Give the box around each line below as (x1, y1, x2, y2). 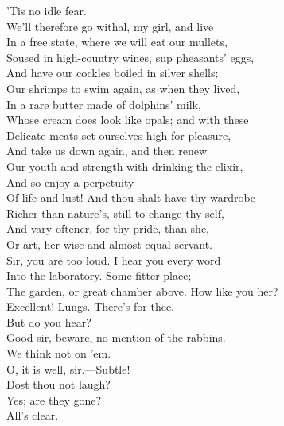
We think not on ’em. (6, 345, 111, 362)
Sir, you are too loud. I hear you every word (6, 251, 221, 268)
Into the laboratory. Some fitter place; (6, 267, 192, 284)
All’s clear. (6, 407, 59, 424)
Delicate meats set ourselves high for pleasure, (6, 126, 231, 143)
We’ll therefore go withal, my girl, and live (6, 17, 214, 34)
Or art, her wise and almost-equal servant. (6, 235, 212, 252)
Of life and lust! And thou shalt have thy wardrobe (6, 189, 255, 206)
